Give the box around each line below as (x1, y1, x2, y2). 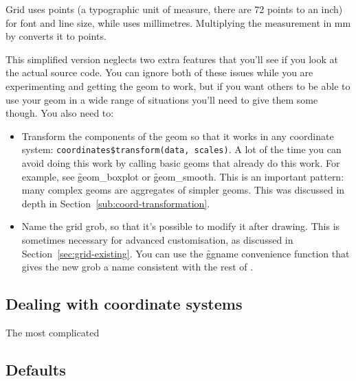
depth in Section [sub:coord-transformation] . (21, 196, 210, 210)
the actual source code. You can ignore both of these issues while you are (5, 65, 313, 80)
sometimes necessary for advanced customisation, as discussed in (21, 232, 293, 246)
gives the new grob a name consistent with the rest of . (21, 259, 254, 274)
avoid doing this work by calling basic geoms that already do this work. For (21, 156, 340, 170)
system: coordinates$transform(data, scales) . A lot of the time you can (21, 142, 342, 157)
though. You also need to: (5, 106, 114, 120)
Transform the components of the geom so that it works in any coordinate (21, 128, 334, 143)
